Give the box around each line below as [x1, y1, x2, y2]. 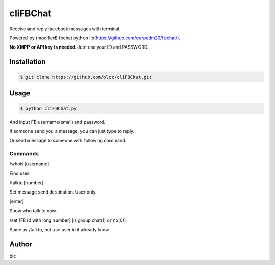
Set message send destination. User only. [9, 189, 97, 195]
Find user [9, 170, 30, 176]
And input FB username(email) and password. [9, 118, 106, 125]
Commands [9, 150, 39, 157]
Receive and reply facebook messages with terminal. [9, 26, 121, 32]
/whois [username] [9, 161, 49, 167]
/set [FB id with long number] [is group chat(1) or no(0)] [9, 217, 126, 223]
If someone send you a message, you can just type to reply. [9, 128, 135, 134]
